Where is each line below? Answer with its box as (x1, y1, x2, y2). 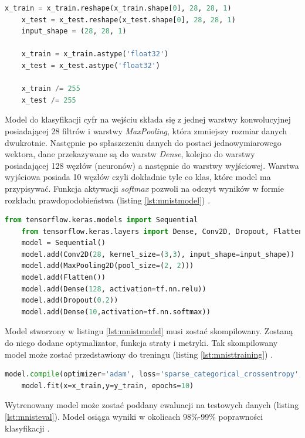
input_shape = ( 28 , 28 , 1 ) (21, 27, 127, 36)
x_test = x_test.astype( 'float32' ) (21, 61, 160, 70)
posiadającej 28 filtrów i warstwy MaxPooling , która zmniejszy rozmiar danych (5, 124, 287, 137)
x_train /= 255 (21, 84, 80, 93)
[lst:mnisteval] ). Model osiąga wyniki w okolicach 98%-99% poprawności (5, 410, 263, 422)
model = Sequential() (21, 239, 106, 247)
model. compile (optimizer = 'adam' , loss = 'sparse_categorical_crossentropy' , (5, 370, 303, 379)
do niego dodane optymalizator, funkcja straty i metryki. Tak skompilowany (5, 337, 278, 349)
